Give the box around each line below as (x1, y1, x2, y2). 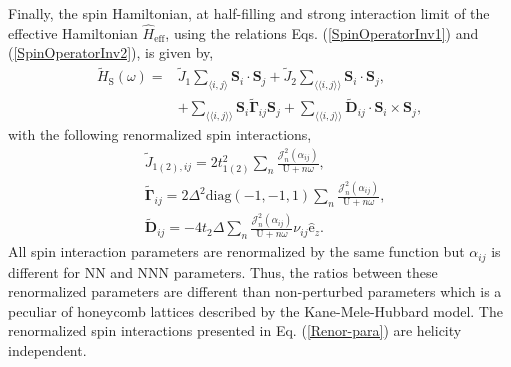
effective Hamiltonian (8, 22, 138, 43)
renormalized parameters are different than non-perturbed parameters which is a (8, 281, 502, 302)
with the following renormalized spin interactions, (8, 124, 312, 145)
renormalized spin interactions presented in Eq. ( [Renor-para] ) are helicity (8, 320, 462, 341)
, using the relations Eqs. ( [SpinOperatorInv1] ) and (165, 22, 479, 43)
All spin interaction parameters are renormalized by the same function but (8, 241, 465, 262)
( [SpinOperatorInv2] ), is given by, (8, 42, 214, 63)
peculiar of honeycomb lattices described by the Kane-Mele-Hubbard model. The (8, 300, 503, 321)
